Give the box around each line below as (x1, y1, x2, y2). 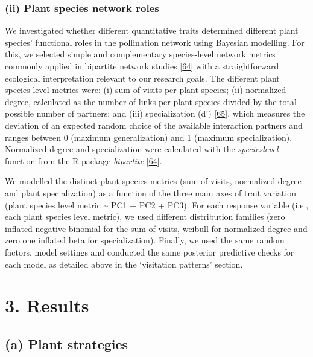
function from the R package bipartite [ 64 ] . (5, 154, 162, 167)
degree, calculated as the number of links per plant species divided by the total (5, 95, 297, 108)
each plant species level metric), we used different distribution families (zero (5, 210, 285, 223)
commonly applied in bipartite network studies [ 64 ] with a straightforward (5, 60, 279, 72)
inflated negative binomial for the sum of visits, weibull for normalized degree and (5, 222, 308, 234)
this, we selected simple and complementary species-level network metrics (5, 48, 276, 60)
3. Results (5, 293, 89, 318)
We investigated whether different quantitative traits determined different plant (5, 24, 299, 37)
